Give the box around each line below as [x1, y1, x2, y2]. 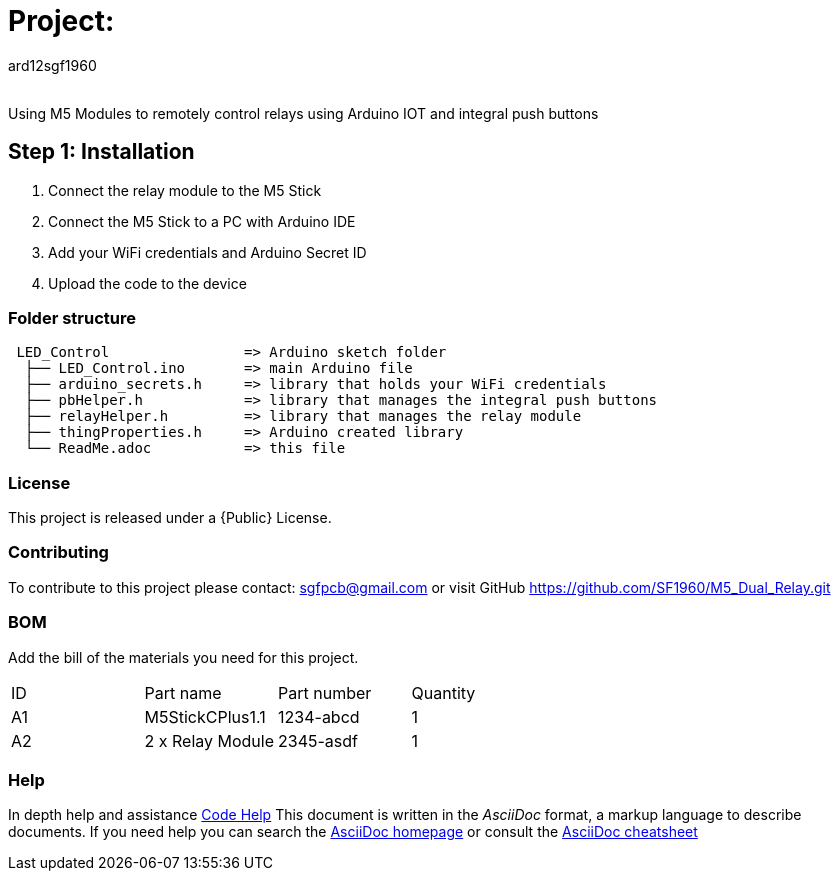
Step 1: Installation [8, 139, 195, 165]
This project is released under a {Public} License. [8, 509, 332, 527]
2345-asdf [278, 730, 359, 751]
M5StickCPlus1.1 [144, 706, 266, 727]
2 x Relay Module [144, 730, 275, 751]
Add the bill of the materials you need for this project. [8, 648, 359, 666]
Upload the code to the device [48, 274, 247, 292]
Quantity [411, 682, 476, 703]
